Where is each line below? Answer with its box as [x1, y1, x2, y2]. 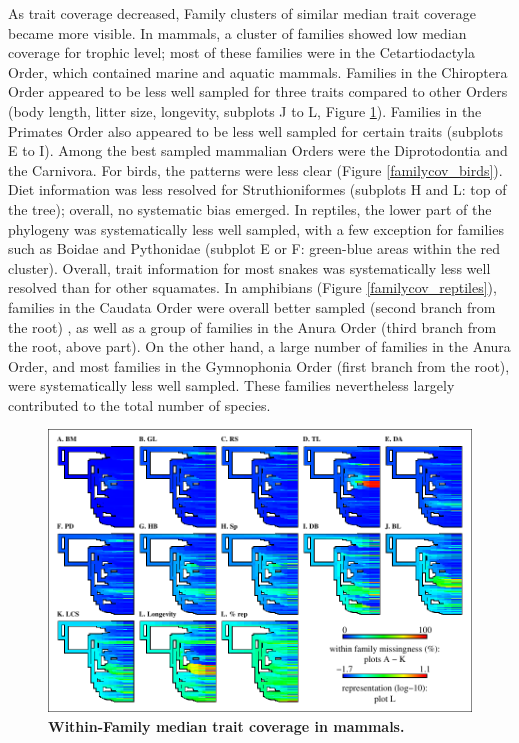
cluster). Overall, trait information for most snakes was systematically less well [8, 257, 491, 278]
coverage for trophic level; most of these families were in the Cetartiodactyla [8, 42, 476, 63]
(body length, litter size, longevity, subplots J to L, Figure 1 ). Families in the [8, 100, 482, 121]
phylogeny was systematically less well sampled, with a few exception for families [8, 218, 504, 239]
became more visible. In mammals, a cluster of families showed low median [8, 22, 467, 43]
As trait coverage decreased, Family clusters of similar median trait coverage [8, 3, 476, 23]
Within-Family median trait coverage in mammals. [48, 715, 405, 736]
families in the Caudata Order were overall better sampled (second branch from [8, 296, 496, 317]
